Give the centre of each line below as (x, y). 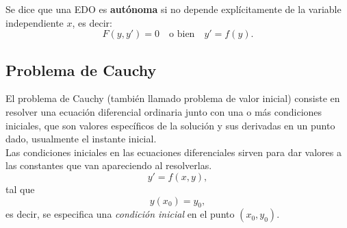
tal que (20, 189)
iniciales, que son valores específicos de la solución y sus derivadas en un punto (170, 125)
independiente (35, 22)
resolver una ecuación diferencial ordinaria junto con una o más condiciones (164, 111)
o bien (182, 35)
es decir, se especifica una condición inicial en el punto (120, 214)
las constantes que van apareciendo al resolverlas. (109, 165)
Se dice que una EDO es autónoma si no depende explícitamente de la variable (173, 9)
